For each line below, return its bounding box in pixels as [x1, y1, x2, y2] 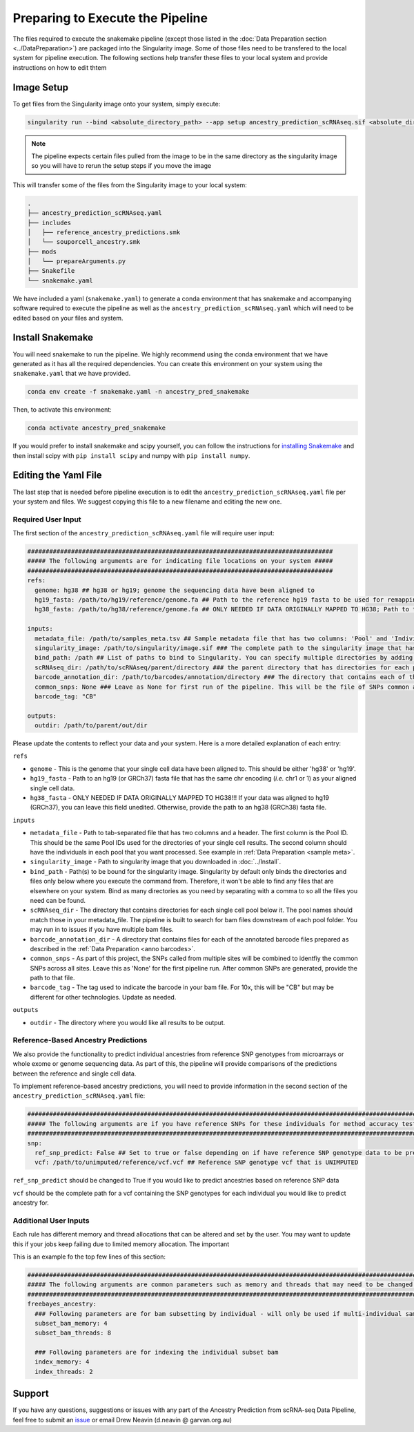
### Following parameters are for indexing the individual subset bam [34, 1348, 279, 1357]
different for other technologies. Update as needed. [30, 993, 177, 1001]
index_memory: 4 [34, 1358, 90, 1366]
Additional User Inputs [12, 1216, 90, 1225]
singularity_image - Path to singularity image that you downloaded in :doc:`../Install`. [30, 857, 282, 866]
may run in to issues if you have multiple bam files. [30, 926, 174, 934]
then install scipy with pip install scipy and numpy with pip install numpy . [12, 451, 250, 459]
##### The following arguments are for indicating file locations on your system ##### [27, 557, 333, 565]
